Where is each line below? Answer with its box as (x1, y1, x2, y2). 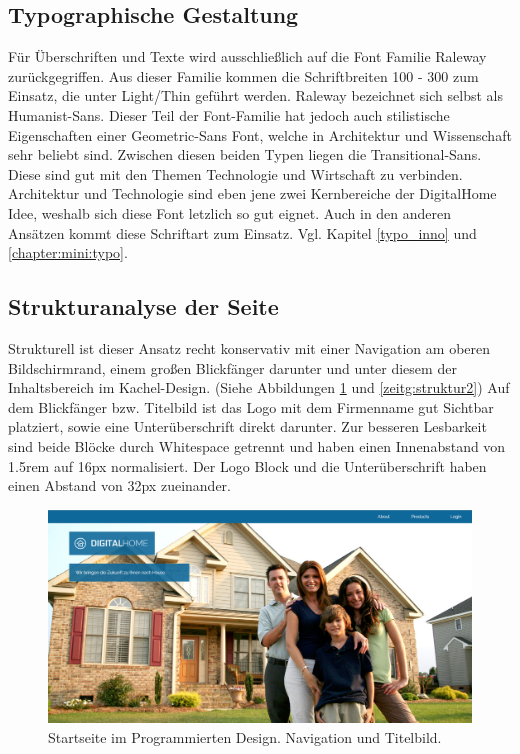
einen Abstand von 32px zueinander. (8, 475, 231, 496)
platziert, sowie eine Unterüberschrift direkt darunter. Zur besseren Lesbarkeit (8, 416, 487, 437)
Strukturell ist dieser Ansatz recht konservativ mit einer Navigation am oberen (8, 337, 491, 358)
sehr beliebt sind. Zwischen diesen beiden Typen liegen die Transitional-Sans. (8, 144, 482, 165)
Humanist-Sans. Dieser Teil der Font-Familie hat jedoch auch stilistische (8, 104, 450, 125)
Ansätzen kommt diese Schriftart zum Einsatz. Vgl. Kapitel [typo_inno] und (8, 222, 477, 243)
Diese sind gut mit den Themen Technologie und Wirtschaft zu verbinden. (8, 163, 463, 184)
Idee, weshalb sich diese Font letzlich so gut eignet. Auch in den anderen (8, 202, 452, 223)
